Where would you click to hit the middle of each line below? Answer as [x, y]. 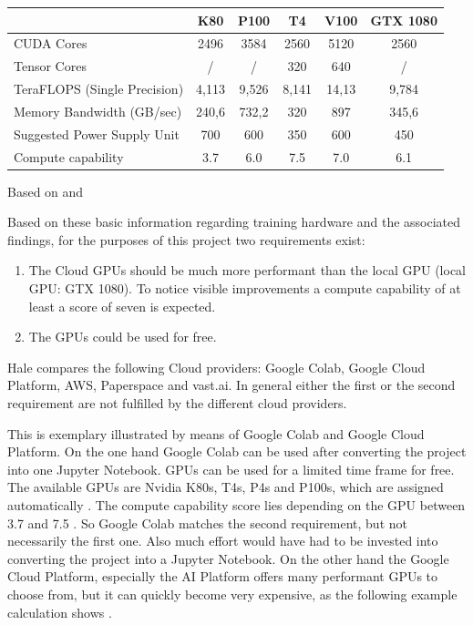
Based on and [46, 191]
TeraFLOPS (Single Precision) [99, 89]
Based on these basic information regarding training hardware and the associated [234, 222]
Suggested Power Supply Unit [97, 133]
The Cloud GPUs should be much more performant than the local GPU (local [247, 270]
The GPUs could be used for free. [123, 337]
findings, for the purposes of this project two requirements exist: [186, 239]
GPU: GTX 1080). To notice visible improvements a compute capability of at [245, 288]
